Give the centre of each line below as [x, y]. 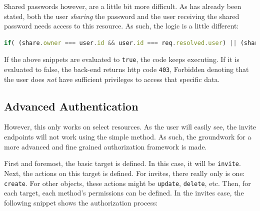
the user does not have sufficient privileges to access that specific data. [112, 79]
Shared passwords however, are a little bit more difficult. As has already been [123, 6]
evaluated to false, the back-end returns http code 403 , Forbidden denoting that [126, 69]
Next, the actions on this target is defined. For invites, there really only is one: [124, 173]
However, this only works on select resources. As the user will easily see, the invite [130, 127]
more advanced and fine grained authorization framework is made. [105, 146]
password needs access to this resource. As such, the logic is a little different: [121, 26]
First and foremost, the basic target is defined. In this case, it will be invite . [122, 163]
